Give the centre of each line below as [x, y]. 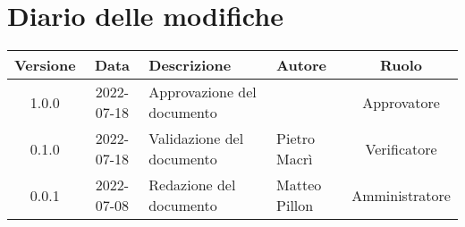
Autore [302, 65]
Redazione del [192, 185]
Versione [45, 65]
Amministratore [401, 195]
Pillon [295, 206]
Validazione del [196, 139]
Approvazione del [203, 92]
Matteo [299, 185]
